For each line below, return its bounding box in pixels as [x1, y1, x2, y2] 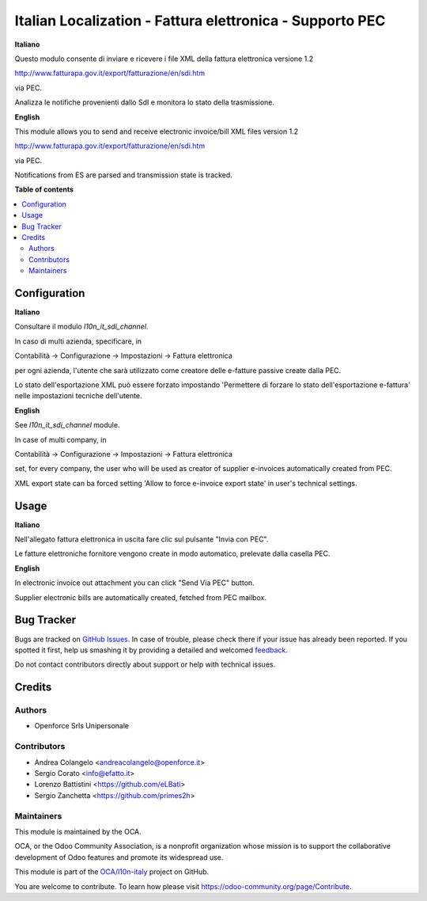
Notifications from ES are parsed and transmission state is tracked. [14, 170, 232, 180]
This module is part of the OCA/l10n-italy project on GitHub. [14, 867, 210, 876]
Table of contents [14, 184, 74, 194]
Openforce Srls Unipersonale [34, 721, 130, 731]
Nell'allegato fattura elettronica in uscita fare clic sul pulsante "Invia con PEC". [14, 534, 269, 544]
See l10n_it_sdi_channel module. [14, 420, 120, 430]
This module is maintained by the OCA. [14, 827, 142, 836]
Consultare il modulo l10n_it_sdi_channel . [14, 321, 149, 332]
